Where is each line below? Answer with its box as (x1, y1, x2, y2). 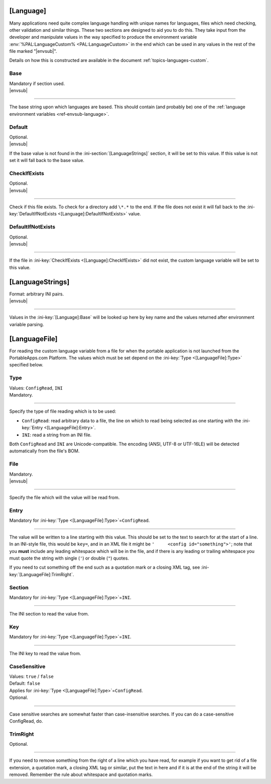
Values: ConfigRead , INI (9, 385, 63, 391)
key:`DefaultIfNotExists (9, 211, 57, 217)
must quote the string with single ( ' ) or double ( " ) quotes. (9, 555, 129, 561)
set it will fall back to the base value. (9, 158, 85, 164)
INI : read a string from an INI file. (22, 432, 92, 438)
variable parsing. (9, 321, 44, 327)
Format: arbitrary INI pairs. (9, 291, 64, 297)
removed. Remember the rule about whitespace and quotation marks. (9, 771, 153, 777)
